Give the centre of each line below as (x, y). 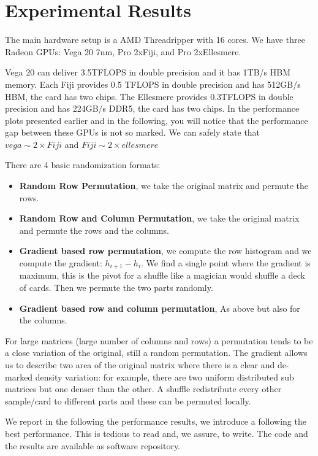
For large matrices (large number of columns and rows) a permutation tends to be (159, 340)
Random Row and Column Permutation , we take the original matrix (159, 218)
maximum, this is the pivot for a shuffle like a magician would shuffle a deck (162, 275)
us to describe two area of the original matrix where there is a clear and (140, 365)
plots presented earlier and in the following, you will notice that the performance (157, 120)
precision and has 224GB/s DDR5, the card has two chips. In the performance (152, 108)
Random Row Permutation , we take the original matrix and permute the (164, 186)
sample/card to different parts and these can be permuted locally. (128, 400)
